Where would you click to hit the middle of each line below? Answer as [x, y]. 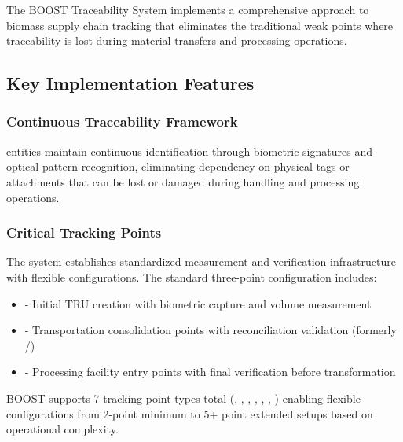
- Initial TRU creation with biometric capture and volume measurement [198, 303]
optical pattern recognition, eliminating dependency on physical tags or [178, 166]
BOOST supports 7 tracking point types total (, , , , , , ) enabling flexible [183, 398]
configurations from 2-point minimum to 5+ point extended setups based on [190, 413]
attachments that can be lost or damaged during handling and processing [183, 181]
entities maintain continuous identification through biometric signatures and [189, 151]
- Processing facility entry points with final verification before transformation [210, 372]
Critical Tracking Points [84, 232]
